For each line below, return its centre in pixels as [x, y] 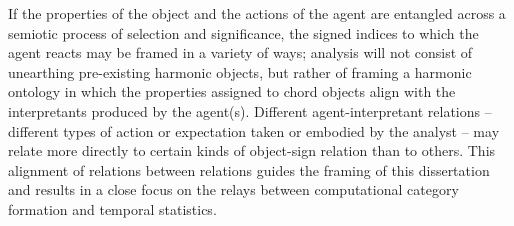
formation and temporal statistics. [112, 208]
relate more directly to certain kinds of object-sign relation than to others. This [252, 150]
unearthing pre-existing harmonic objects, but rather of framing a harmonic [240, 71]
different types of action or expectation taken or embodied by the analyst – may [254, 130]
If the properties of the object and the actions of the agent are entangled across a [257, 13]
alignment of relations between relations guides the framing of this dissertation [249, 169]
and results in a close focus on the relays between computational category [233, 189]
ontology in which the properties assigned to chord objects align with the [232, 91]
